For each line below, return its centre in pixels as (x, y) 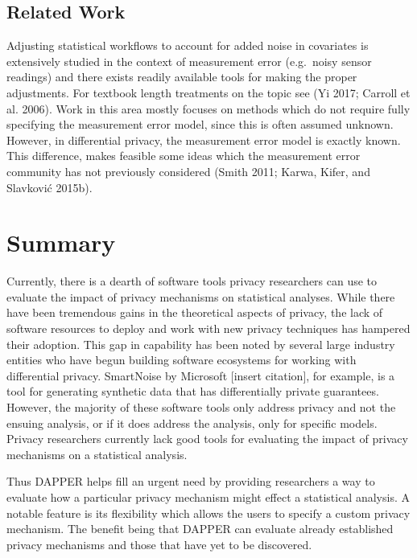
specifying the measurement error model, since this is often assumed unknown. (200, 124)
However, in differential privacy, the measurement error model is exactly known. (204, 139)
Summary (61, 242)
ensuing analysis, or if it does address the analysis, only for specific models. (192, 423)
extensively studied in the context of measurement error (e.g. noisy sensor (189, 61)
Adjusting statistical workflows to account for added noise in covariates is (188, 45)
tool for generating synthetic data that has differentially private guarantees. (193, 391)
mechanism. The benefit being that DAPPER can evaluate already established (200, 529)
